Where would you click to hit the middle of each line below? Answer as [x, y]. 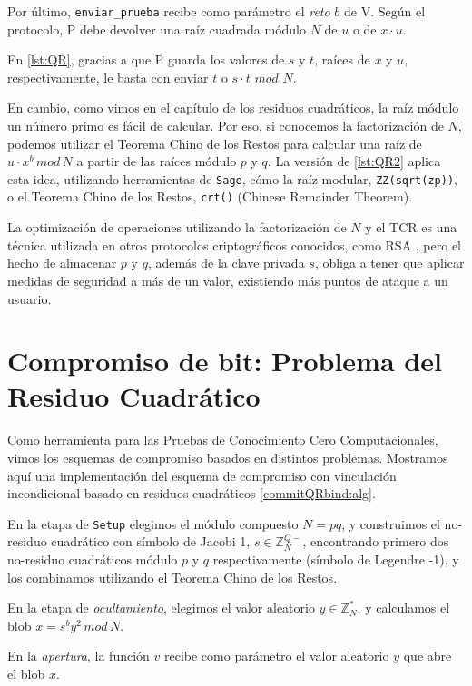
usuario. [29, 298]
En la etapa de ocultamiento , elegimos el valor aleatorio [161, 608]
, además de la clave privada [226, 263]
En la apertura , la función [79, 656]
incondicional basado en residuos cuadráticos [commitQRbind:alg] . [192, 493]
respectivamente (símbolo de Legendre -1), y [336, 559]
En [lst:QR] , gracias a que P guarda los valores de [146, 59]
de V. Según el [384, 11]
